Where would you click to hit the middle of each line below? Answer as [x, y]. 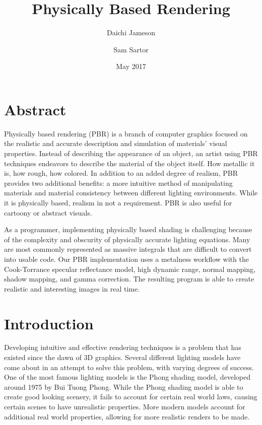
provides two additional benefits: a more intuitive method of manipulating [118, 183]
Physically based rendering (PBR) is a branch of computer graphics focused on [126, 133]
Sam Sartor [131, 49]
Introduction [49, 323]
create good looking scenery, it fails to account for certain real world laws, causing [131, 397]
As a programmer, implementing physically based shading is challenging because [128, 229]
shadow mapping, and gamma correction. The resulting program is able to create [129, 279]
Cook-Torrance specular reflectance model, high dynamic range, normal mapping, [130, 269]
